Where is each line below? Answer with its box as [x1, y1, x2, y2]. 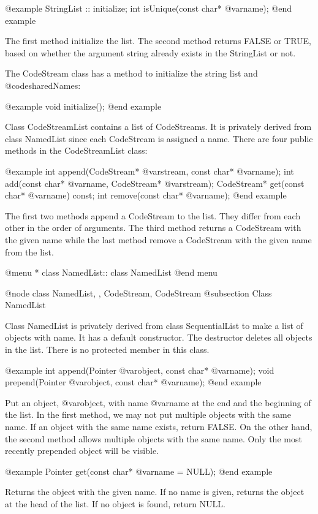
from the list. [5, 245, 54, 258]
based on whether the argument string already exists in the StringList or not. [5, 46, 296, 59]
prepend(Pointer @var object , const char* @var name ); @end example [5, 376, 262, 388]
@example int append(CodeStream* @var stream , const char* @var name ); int [5, 164, 294, 177]
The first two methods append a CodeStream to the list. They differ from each [5, 209, 301, 222]
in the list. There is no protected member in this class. [5, 343, 210, 356]
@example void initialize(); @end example [5, 99, 162, 112]
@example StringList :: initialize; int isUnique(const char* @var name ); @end [5, 2, 292, 14]
